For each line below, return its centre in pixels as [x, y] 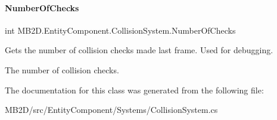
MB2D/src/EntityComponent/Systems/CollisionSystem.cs [111, 110]
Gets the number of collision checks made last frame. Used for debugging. [139, 50]
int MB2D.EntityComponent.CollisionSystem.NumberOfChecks [120, 30]
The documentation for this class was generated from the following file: [134, 90]
